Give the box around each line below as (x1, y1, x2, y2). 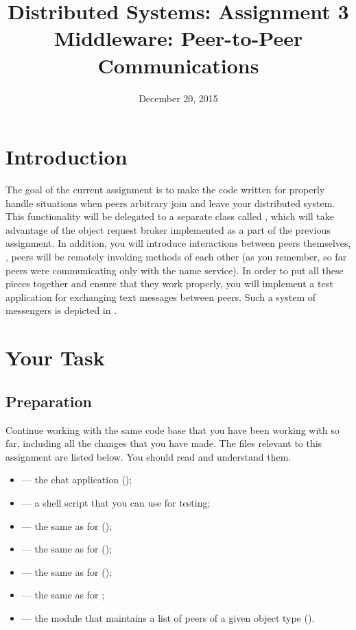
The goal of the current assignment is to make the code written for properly (5, 182, 325, 197)
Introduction (5, 143, 128, 171)
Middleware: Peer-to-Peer (54, 24, 303, 52)
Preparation (5, 390, 92, 411)
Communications (97, 51, 259, 79)
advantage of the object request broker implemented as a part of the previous (5, 222, 331, 237)
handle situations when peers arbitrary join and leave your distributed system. (5, 195, 335, 210)
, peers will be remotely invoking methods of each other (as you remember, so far (5, 250, 347, 263)
